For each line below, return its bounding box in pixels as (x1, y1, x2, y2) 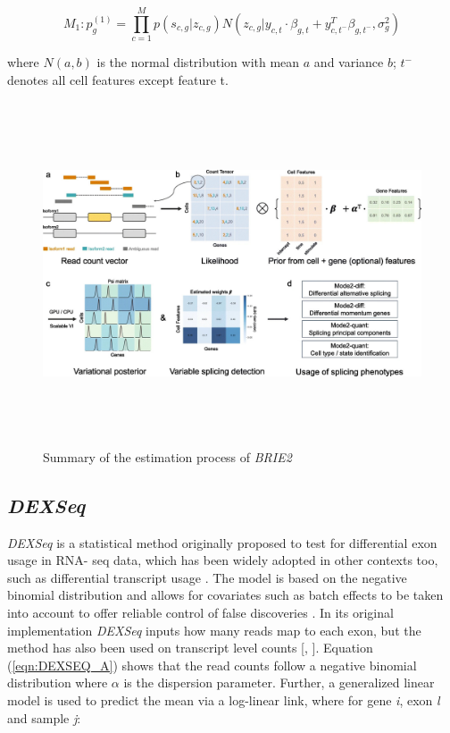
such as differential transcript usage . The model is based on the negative (7, 568, 407, 586)
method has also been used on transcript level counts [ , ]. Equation (7, 638, 373, 657)
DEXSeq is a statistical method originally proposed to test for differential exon (7, 533, 437, 552)
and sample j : (7, 708, 81, 727)
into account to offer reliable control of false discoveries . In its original (7, 603, 394, 622)
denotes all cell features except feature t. (7, 70, 229, 88)
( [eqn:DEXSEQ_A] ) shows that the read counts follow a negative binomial (7, 655, 417, 674)
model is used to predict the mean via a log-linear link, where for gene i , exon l (7, 691, 440, 710)
